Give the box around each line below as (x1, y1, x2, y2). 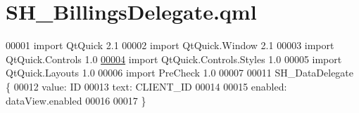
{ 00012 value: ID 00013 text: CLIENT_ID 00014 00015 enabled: (6, 79, 287, 93)
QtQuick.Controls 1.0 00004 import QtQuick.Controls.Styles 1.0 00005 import (6, 51, 342, 66)
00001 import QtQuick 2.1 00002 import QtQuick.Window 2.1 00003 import (6, 38, 334, 53)
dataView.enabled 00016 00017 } (6, 93, 146, 107)
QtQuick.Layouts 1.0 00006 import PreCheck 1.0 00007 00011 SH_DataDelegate (6, 65, 354, 80)
